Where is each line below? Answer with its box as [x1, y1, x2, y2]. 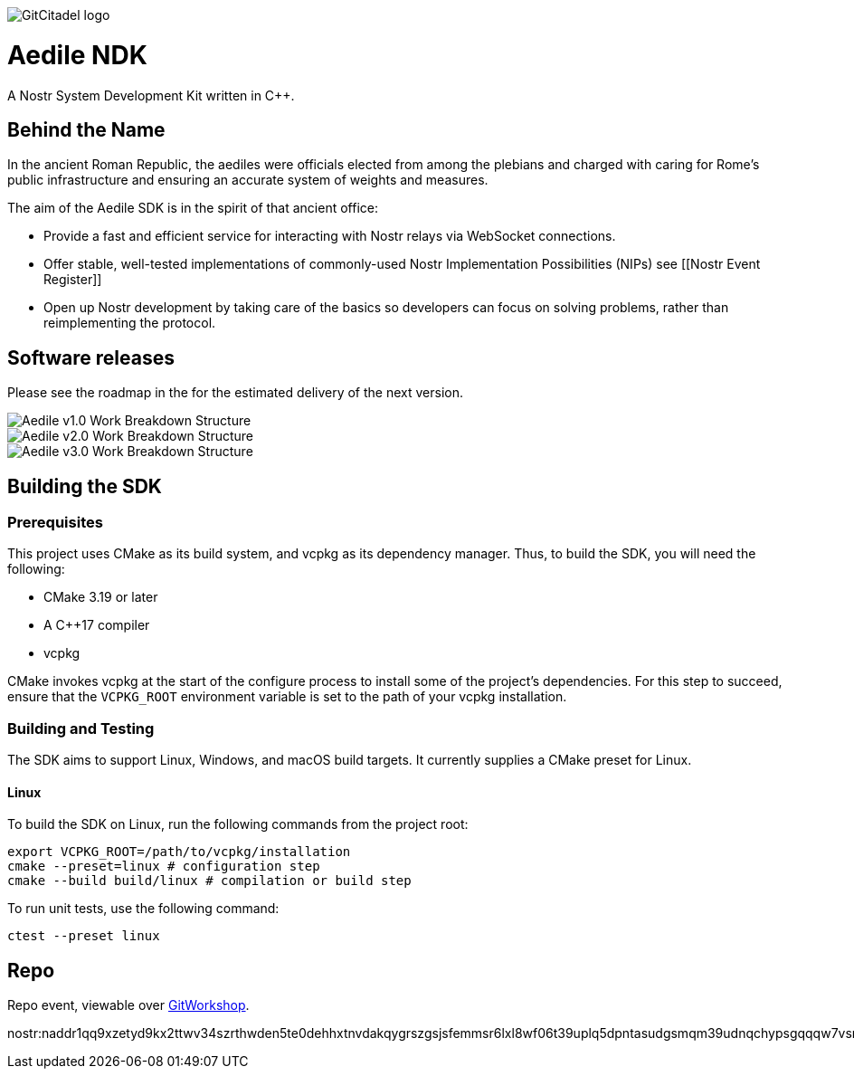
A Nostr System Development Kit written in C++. [7, 87, 295, 103]
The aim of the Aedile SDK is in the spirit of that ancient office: [7, 200, 379, 216]
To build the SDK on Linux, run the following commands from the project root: [7, 816, 469, 833]
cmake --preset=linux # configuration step [7, 859, 320, 874]
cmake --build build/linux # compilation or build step [7, 873, 412, 889]
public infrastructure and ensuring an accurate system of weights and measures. [7, 172, 489, 188]
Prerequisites [7, 513, 103, 532]
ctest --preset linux [7, 928, 160, 944]
